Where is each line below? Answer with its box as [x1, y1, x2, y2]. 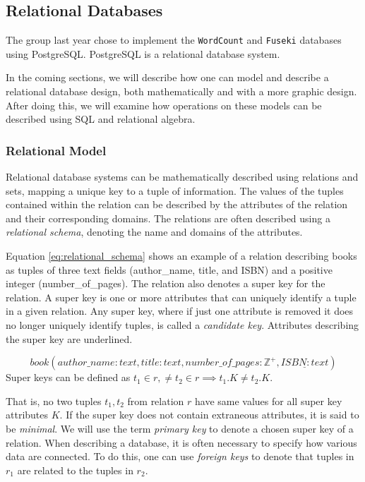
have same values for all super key [195, 393, 342, 408]
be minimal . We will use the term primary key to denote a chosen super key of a [6, 421, 354, 435]
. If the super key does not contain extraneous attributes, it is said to [59, 407, 359, 422]
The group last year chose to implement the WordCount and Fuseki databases [6, 32, 342, 47]
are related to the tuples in [17, 462, 133, 477]
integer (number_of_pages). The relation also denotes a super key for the [6, 276, 325, 291]
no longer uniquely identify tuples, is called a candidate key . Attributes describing [6, 317, 359, 332]
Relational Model [6, 141, 107, 159]
